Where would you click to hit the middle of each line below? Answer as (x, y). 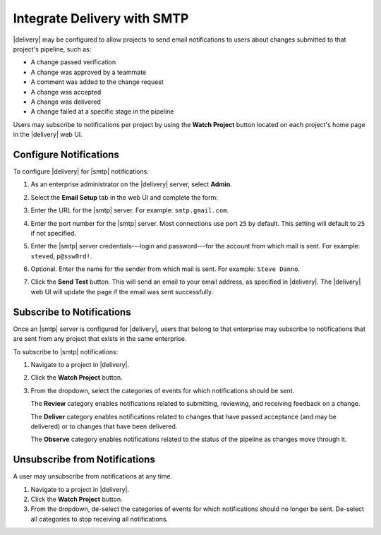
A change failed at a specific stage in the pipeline (102, 112)
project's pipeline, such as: (52, 49)
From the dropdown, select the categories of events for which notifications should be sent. (163, 390)
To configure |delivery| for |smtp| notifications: (81, 171)
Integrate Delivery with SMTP (101, 18)
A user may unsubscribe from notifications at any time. (93, 476)
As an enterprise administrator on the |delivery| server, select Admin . (131, 184)
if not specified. (54, 233)
